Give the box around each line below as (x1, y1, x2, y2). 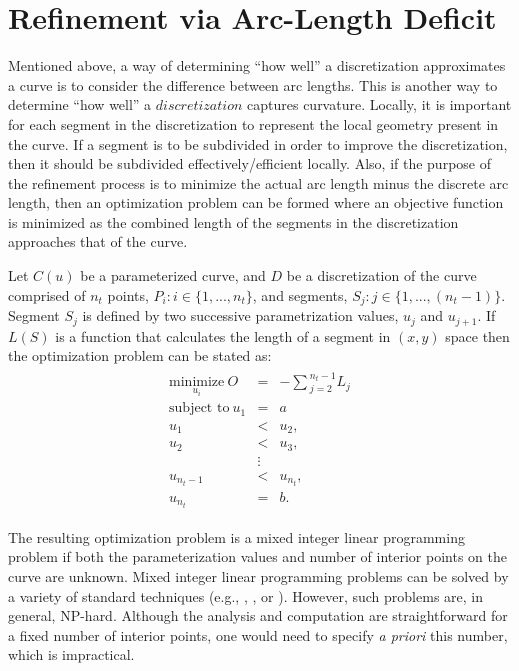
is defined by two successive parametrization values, (82, 305, 399, 326)
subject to (169, 401, 230, 416)
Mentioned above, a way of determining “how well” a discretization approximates (8, 55, 506, 76)
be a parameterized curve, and (80, 265, 266, 286)
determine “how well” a (8, 94, 152, 115)
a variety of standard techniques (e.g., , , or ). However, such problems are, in (8, 585, 483, 606)
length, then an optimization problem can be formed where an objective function (8, 192, 504, 213)
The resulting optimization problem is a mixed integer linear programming (8, 526, 465, 547)
